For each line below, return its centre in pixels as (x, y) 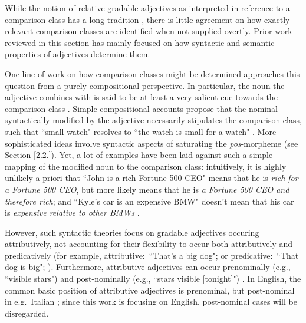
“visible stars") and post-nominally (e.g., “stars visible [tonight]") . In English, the (153, 278)
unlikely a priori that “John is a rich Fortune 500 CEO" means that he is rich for (152, 178)
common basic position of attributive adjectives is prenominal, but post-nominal (150, 290)
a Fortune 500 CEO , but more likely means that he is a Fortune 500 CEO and (147, 189)
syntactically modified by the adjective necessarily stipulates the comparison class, (153, 120)
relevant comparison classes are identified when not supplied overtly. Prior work (149, 31)
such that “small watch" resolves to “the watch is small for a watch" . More (141, 131)
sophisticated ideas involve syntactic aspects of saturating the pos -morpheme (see (152, 143)
